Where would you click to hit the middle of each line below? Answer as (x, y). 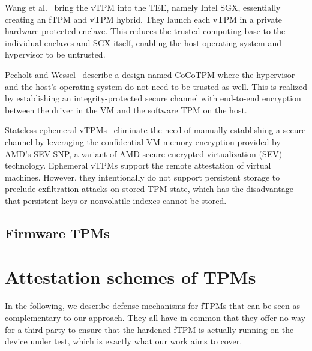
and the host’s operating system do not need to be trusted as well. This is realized (156, 86)
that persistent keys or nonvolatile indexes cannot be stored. (116, 200)
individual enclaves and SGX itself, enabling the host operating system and (143, 42)
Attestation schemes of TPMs (130, 277)
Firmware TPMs (57, 232)
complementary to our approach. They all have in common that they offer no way (155, 317)
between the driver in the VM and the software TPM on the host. (126, 109)
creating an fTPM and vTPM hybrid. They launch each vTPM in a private (143, 19)
